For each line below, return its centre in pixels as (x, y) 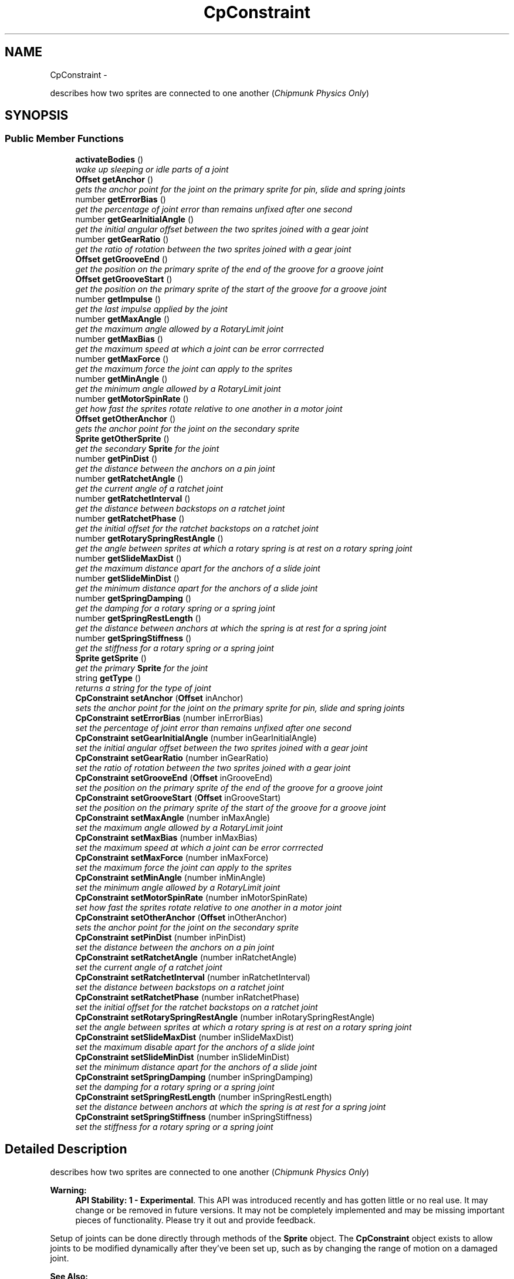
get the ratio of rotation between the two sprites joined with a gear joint (213, 249)
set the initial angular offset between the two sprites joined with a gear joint (222, 747)
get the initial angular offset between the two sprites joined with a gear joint (222, 229)
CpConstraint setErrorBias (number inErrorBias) (169, 718)
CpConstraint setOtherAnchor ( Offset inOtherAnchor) (181, 917)
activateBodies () (109, 159)
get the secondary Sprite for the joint (147, 448)
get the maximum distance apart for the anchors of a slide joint (198, 568)
